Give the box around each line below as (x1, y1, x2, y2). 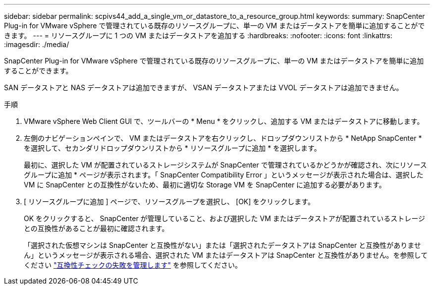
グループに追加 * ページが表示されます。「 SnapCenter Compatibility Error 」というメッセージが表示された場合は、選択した (24, 171, 424, 179)
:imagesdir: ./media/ (4, 40, 69, 49)
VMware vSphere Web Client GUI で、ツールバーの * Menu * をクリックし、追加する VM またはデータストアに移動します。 (24, 117, 424, 125)
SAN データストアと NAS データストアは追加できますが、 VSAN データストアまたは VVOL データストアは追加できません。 (4, 83, 403, 92)
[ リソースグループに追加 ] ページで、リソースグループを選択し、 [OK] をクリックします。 (24, 197, 315, 206)
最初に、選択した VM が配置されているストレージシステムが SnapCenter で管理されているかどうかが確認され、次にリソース (24, 161, 427, 169)
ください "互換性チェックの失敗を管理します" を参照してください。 (24, 261, 242, 269)
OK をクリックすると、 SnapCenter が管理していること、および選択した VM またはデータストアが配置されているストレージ (24, 214, 426, 223)
